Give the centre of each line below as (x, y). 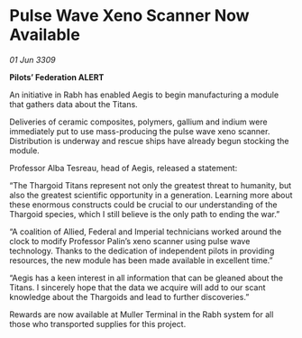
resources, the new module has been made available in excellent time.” (141, 260)
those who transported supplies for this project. (98, 324)
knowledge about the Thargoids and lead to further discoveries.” (129, 297)
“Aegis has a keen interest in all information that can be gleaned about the (146, 278)
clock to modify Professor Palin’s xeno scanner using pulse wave (130, 241)
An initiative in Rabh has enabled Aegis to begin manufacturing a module (144, 95)
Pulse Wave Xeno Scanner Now (129, 16)
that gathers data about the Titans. (73, 104)
